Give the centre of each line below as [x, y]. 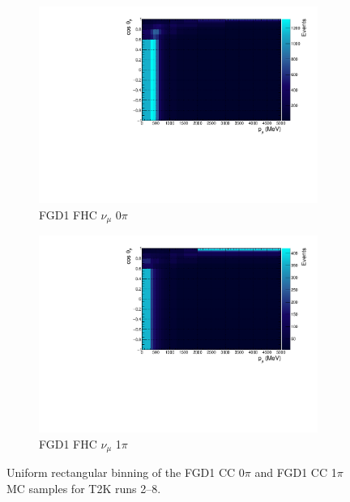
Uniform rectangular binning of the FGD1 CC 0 [126, 472]
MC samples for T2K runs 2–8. [84, 488]
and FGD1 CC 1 [296, 472]
